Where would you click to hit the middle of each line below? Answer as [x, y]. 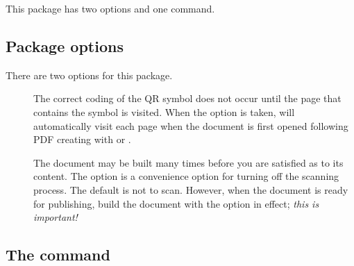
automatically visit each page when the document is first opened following [191, 125]
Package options [65, 45]
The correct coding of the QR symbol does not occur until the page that [187, 98]
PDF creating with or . [82, 139]
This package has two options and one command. [110, 8]
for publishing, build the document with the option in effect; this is [176, 203]
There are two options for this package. [89, 75]
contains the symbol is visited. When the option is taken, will [164, 111]
